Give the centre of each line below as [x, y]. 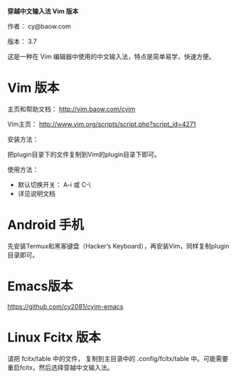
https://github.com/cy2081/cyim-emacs [65, 306]
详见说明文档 [36, 193]
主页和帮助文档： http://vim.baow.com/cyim [71, 109]
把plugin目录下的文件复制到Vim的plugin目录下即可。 [84, 154]
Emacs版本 [40, 287]
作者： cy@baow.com [39, 26]
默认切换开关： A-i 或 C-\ [54, 184]
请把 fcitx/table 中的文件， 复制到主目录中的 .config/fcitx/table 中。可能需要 [118, 358]
